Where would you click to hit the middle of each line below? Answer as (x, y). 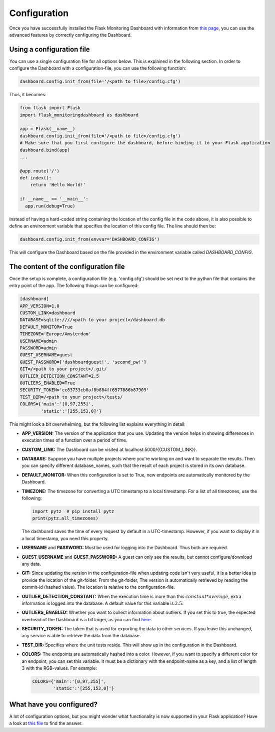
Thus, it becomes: (28, 95)
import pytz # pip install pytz (73, 512)
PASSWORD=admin (38, 348)
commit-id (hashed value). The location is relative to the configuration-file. (98, 587)
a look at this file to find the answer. (46, 723)
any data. (31, 564)
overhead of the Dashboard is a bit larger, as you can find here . (87, 619)
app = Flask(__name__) (47, 129)
